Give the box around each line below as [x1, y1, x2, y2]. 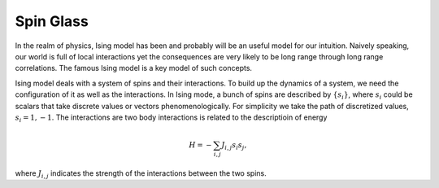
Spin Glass [15, 12, 89, 30]
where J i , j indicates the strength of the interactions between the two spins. [15, 168, 267, 180]
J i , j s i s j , [220, 141, 247, 151]
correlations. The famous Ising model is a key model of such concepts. [15, 63, 252, 73]
